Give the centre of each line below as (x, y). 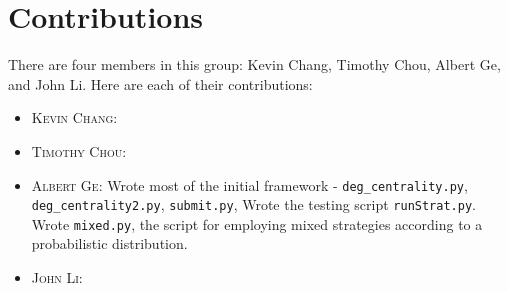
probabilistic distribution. (109, 243)
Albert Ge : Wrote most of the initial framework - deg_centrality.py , (249, 184)
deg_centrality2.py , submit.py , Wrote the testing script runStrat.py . (253, 204)
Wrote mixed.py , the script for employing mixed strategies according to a (257, 223)
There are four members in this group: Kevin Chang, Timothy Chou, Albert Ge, (254, 64)
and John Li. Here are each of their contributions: (160, 83)
